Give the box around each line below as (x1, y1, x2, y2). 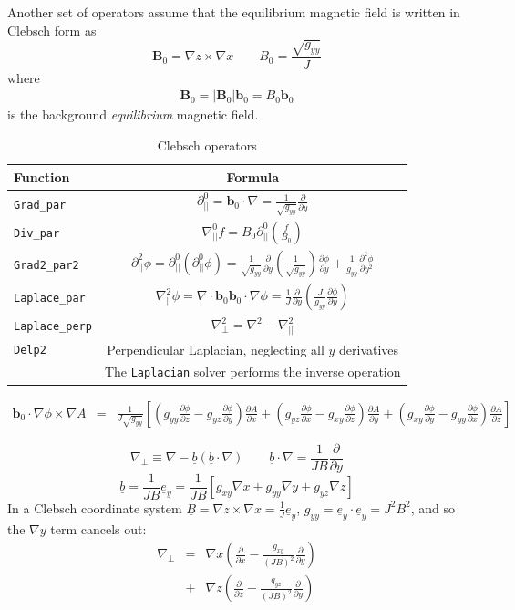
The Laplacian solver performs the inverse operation (104, 362, 401, 381)
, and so (410, 498, 456, 517)
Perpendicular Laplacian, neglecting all (107, 339, 324, 358)
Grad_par (14, 198, 67, 212)
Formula (226, 167, 280, 186)
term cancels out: (50, 519, 147, 538)
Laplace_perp (14, 320, 92, 334)
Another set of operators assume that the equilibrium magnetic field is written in (7, 3, 460, 21)
